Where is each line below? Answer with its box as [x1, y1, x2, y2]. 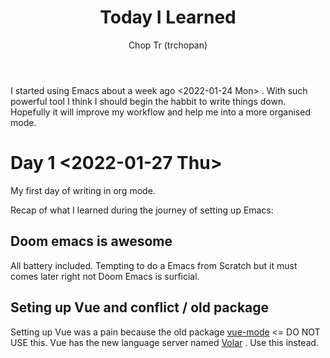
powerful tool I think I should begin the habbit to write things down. [10, 95, 287, 107]
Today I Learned [99, 6, 237, 29]
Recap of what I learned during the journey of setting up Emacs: [10, 204, 274, 216]
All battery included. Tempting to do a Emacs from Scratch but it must [10, 259, 298, 271]
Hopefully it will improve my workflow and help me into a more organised [10, 106, 311, 118]
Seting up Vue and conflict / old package [10, 299, 270, 316]
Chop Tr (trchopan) [128, 39, 208, 51]
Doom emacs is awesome [10, 233, 173, 250]
